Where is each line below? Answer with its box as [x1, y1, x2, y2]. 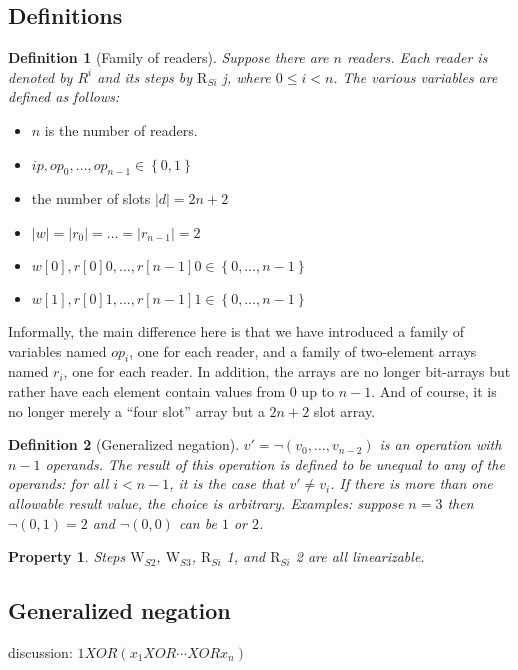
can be [178, 512, 217, 533]
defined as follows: [8, 86, 120, 107]
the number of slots [31, 188, 151, 209]
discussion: [8, 641, 73, 662]
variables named [8, 340, 107, 361]
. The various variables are [333, 66, 498, 87]
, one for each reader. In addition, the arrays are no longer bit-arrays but [63, 361, 511, 382]
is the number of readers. [44, 119, 198, 140]
